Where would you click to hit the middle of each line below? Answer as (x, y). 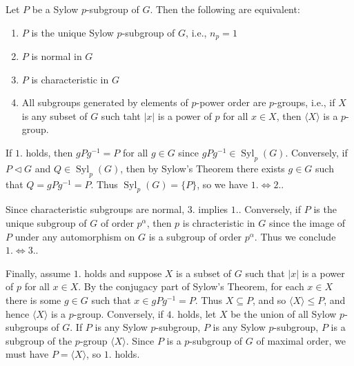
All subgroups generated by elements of (105, 102)
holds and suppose (123, 273)
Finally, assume (38, 273)
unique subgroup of (46, 223)
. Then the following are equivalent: (225, 9)
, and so (269, 299)
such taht (121, 115)
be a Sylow (55, 9)
